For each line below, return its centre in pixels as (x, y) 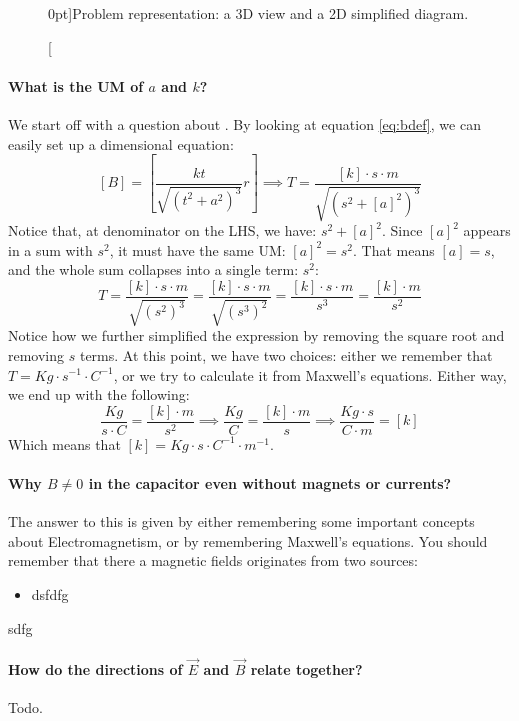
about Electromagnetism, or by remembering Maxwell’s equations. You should (248, 540)
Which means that (64, 443)
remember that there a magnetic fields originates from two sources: (213, 560)
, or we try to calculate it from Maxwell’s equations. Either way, (310, 374)
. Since (402, 230)
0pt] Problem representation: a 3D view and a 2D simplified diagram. (258, 13)
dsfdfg (50, 593)
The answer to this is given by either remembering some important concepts (241, 521)
